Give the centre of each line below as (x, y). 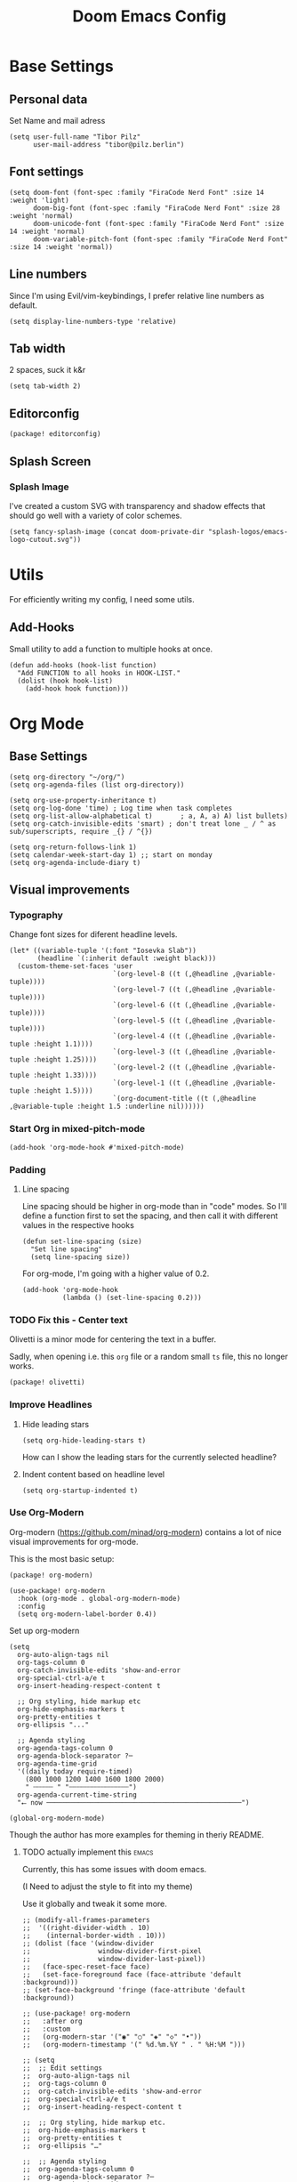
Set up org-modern (44, 1630)
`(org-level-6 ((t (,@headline (170, 1006)
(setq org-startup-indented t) (80, 1491)
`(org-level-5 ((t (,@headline (170, 1021)
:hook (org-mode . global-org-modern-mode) (99, 1598)
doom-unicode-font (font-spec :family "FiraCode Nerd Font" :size (158, 223)
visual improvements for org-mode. (74, 1541)
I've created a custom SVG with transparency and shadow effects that (137, 505)
